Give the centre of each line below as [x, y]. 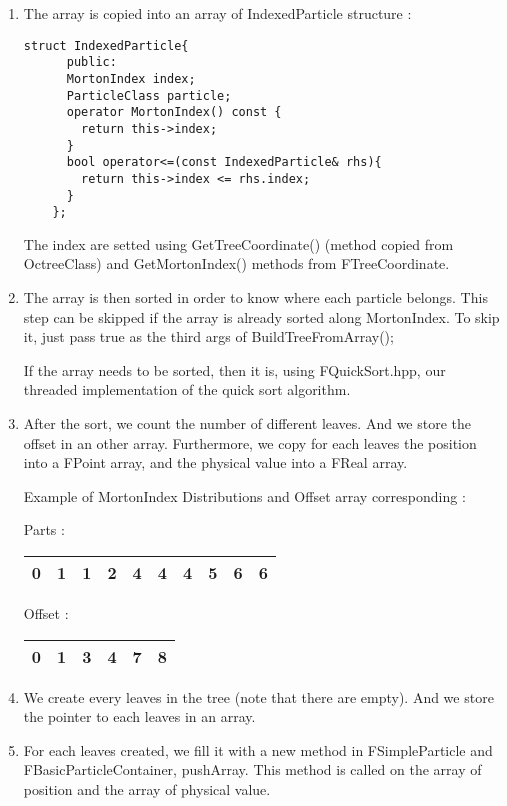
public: [91, 62]
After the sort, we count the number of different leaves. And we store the [247, 422]
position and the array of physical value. [147, 788]
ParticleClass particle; [149, 95]
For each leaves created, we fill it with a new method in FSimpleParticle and [258, 749]
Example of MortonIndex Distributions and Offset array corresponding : [244, 495]
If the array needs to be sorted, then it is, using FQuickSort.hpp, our [234, 369]
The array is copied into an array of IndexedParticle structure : [217, 13]
